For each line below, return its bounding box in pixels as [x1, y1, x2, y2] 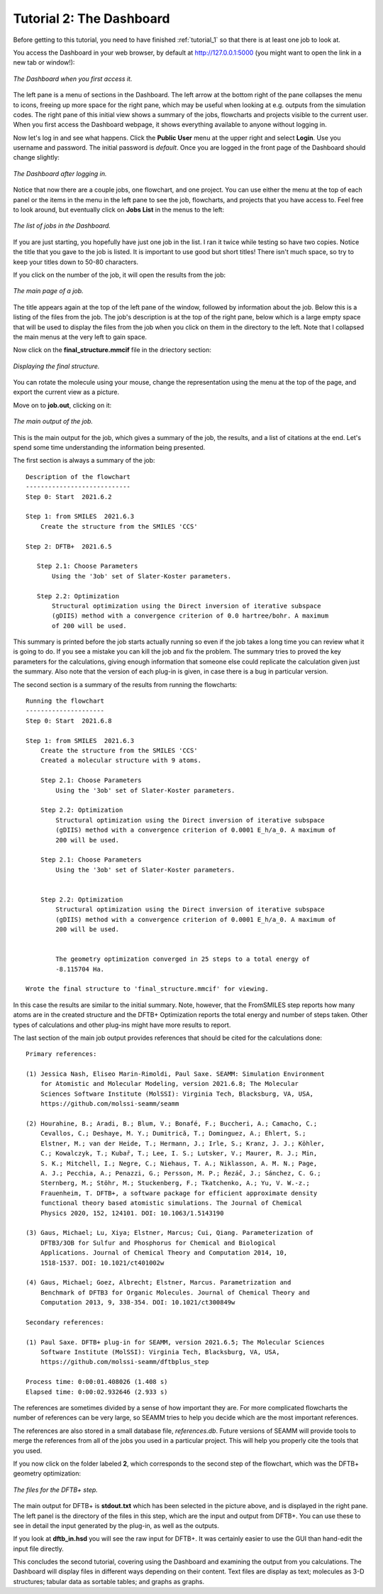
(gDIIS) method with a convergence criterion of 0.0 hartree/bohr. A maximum [52, 612, 329, 620]
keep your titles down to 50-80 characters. [13, 258, 138, 266]
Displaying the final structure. [13, 362, 100, 370]
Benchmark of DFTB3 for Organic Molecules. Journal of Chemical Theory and [40, 1288, 310, 1297]
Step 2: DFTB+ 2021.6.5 [26, 542, 112, 550]
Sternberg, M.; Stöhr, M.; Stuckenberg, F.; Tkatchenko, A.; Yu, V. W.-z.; [40, 1179, 310, 1187]
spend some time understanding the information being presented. [13, 444, 206, 452]
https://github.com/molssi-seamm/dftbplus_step [40, 1358, 209, 1366]
